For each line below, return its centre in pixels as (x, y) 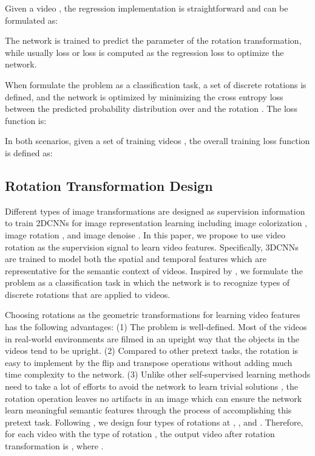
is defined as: (29, 152)
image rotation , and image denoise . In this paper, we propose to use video (145, 234)
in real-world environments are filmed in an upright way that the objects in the (152, 338)
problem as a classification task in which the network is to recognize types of (147, 282)
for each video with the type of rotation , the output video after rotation (140, 434)
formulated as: (32, 20)
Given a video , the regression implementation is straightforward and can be (147, 8)
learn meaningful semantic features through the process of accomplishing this (148, 410)
